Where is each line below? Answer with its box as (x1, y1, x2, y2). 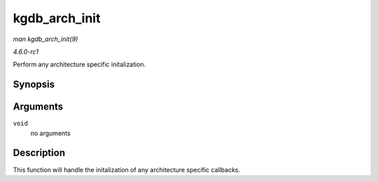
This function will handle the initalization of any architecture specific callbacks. (13, 165, 241, 174)
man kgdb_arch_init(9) (13, 35, 78, 43)
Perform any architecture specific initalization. (13, 60, 146, 69)
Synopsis (13, 79, 55, 91)
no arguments (30, 129, 71, 137)
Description (13, 147, 66, 159)
